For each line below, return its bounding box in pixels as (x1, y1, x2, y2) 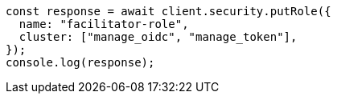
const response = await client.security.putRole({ (6, 5, 331, 18)
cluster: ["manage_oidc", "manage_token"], (18, 30, 298, 43)
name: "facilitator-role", (18, 18, 189, 30)
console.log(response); (6, 56, 155, 69)
